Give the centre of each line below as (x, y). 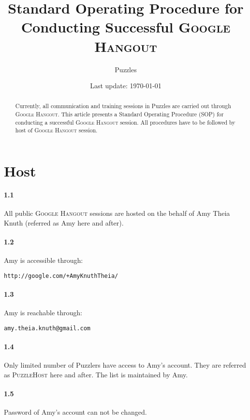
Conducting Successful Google (126, 27)
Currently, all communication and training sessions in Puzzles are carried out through (123, 106)
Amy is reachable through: (43, 313)
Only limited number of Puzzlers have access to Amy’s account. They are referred (125, 365)
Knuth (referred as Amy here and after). (64, 222)
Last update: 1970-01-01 (126, 86)
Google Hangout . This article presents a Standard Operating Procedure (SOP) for (119, 114)
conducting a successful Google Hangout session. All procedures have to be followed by (125, 122)
